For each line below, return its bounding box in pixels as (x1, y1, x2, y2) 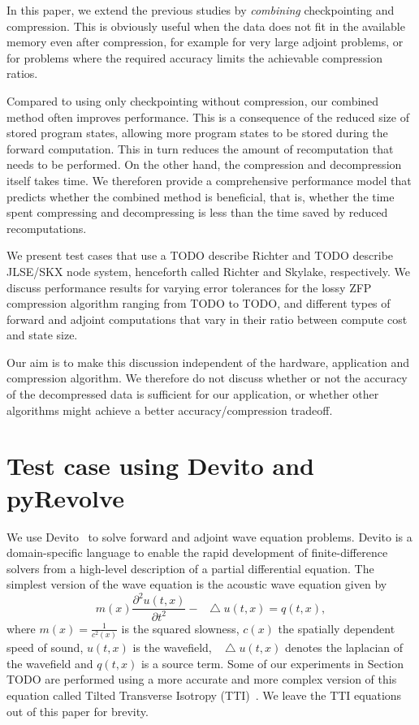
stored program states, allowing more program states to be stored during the (6, 124, 388, 141)
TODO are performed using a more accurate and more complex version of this (6, 671, 397, 688)
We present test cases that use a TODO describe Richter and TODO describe (6, 247, 394, 264)
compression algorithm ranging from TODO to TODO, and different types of (6, 295, 391, 312)
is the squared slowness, (121, 619, 240, 637)
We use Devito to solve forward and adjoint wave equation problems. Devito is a (6, 528, 413, 545)
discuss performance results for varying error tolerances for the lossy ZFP (6, 278, 372, 296)
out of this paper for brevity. (6, 702, 149, 719)
